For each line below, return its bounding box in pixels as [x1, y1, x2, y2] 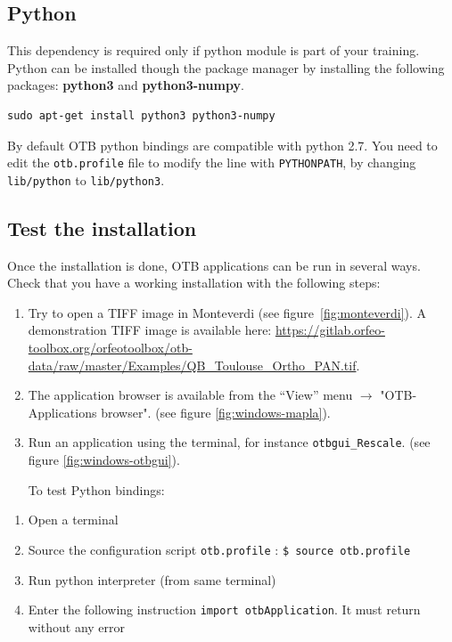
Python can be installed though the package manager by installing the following [7, 58, 445, 77]
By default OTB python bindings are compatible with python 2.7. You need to [7, 135, 438, 154]
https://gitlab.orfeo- [275, 321, 385, 339]
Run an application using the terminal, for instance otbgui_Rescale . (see [28, 433, 431, 451]
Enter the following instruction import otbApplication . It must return [28, 600, 421, 619]
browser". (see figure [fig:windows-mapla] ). [101, 402, 331, 421]
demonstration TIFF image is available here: [28, 321, 272, 339]
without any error [28, 617, 126, 636]
